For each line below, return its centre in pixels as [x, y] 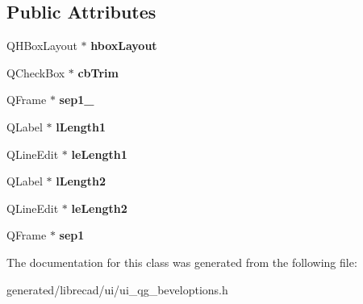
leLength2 [99, 208]
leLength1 [99, 154]
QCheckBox [36, 72]
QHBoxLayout [42, 46]
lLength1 [81, 126]
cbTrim [98, 72]
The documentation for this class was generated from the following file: [182, 262]
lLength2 [81, 181]
